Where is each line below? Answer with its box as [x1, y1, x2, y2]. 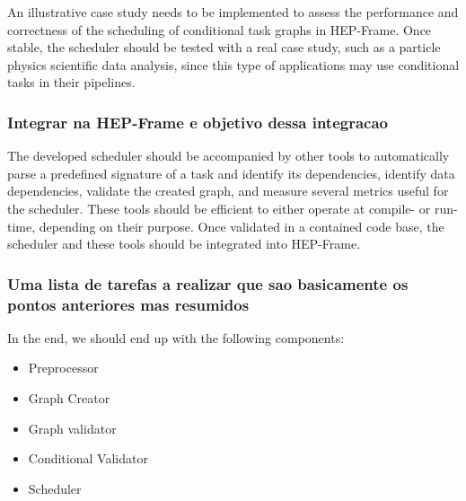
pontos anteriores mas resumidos [7, 293, 250, 315]
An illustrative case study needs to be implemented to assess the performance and [7, 3, 459, 21]
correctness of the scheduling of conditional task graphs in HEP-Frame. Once [7, 20, 432, 39]
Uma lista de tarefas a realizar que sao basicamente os [7, 272, 409, 294]
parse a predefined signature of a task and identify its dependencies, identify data [7, 163, 455, 182]
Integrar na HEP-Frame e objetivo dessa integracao [7, 110, 389, 133]
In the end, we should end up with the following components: [7, 328, 345, 347]
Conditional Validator [28, 449, 148, 468]
